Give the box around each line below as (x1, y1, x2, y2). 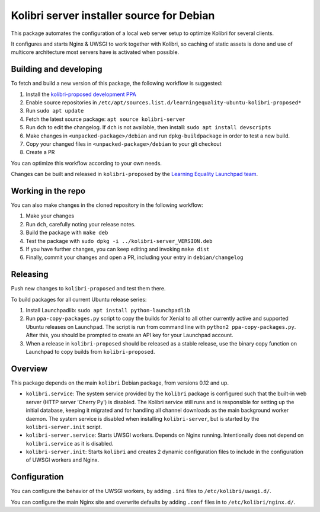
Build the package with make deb (25, 229, 108, 236)
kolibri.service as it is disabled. (25, 440, 114, 447)
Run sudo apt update (25, 107, 84, 114)
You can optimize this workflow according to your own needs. (11, 159, 162, 167)
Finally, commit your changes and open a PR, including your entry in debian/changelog (25, 254, 244, 261)
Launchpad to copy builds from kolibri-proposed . (25, 348, 155, 356)
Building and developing (11, 64, 103, 74)
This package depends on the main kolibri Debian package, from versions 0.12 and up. (11, 379, 229, 386)
